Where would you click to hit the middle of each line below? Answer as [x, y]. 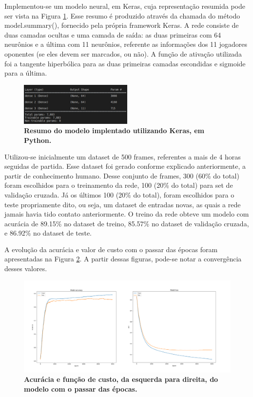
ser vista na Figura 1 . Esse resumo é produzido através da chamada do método [122, 15]
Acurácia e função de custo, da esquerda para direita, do [121, 379]
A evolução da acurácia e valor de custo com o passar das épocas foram [111, 249]
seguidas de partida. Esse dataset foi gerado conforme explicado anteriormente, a [125, 166]
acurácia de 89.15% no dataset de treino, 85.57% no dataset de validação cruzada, [127, 223]
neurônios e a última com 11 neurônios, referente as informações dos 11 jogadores [126, 44]
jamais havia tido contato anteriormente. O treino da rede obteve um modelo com [127, 214]
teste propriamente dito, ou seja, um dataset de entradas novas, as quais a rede [123, 204]
